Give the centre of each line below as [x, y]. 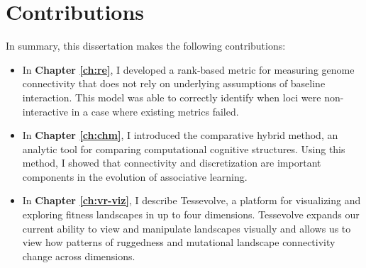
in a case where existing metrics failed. [155, 111]
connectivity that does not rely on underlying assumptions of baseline [174, 83]
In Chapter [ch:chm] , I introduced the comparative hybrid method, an [180, 135]
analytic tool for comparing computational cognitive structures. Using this [184, 149]
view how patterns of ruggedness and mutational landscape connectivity [179, 242]
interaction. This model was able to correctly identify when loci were [172, 97]
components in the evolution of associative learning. [135, 176]
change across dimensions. [79, 256]
